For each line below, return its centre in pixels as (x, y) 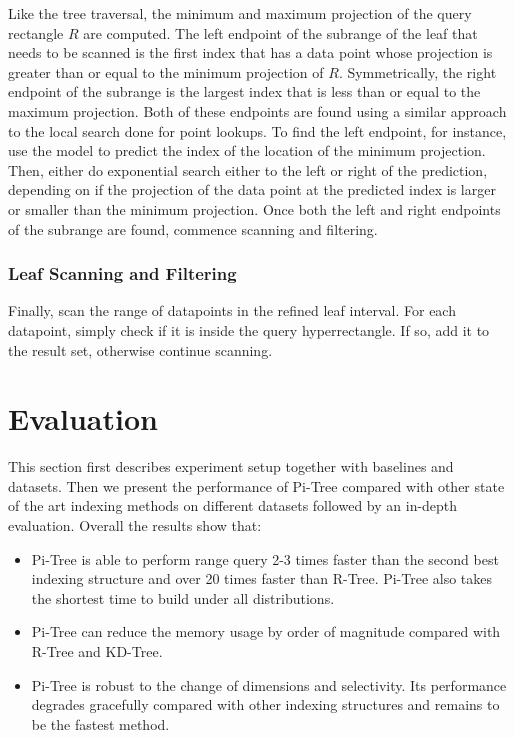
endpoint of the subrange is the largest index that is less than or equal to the (244, 91)
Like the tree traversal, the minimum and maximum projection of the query (240, 13)
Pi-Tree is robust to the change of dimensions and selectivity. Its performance (269, 684)
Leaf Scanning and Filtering (122, 273)
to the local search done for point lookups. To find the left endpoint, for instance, (257, 130)
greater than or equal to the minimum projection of (166, 71)
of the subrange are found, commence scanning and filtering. (193, 228)
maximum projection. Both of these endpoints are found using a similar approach (257, 110)
